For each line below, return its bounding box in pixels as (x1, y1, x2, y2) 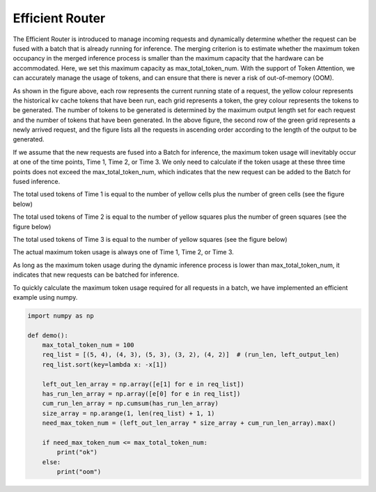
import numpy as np (27, 312, 94, 320)
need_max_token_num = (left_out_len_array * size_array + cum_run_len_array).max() (42, 419, 336, 427)
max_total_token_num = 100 (42, 341, 135, 349)
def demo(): (27, 331, 69, 339)
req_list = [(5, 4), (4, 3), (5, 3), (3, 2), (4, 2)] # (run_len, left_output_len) (42, 351, 340, 359)
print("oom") (56, 468, 102, 476)
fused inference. (13, 178, 61, 186)
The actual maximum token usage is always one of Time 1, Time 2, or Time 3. (13, 248, 235, 256)
